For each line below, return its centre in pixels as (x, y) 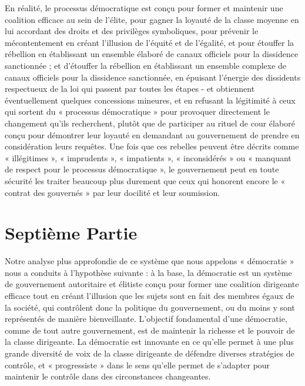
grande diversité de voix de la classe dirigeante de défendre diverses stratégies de (150, 353)
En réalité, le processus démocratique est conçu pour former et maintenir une (144, 8)
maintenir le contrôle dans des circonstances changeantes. (108, 376)
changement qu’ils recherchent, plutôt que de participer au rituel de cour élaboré (150, 123)
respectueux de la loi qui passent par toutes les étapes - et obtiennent (130, 89)
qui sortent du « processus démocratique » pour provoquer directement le (137, 112)
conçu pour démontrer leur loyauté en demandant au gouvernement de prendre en (152, 134)
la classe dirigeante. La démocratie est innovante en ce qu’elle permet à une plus (149, 342)
